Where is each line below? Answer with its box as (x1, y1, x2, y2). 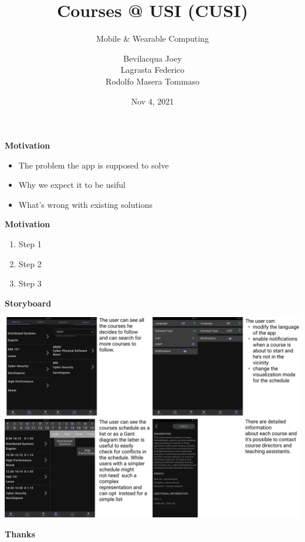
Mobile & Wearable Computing (96, 32, 209, 45)
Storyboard (5, 297, 52, 309)
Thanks (5, 527, 35, 540)
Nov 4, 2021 (131, 95, 174, 107)
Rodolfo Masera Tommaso (106, 75, 199, 87)
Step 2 (18, 257, 42, 270)
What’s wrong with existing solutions (18, 198, 153, 210)
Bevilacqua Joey (123, 52, 182, 64)
